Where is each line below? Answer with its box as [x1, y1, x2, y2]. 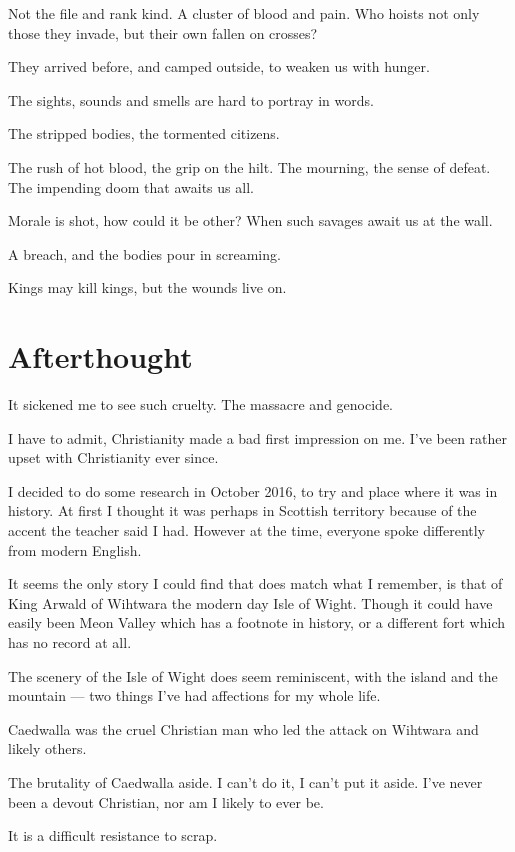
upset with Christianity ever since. [8, 447, 219, 468]
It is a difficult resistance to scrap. [8, 825, 218, 846]
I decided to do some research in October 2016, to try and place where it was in [8, 480, 498, 501]
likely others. [8, 738, 87, 759]
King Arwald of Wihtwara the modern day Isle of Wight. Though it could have [8, 592, 493, 613]
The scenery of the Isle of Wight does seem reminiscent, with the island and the [8, 665, 498, 686]
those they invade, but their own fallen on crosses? [8, 22, 318, 43]
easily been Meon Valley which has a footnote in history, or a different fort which [8, 612, 506, 633]
